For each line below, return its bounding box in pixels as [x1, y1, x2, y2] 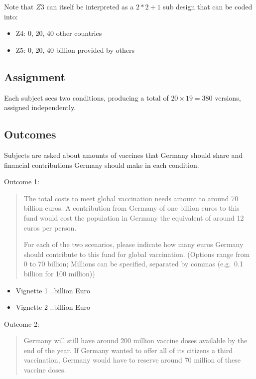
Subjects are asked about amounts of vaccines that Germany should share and [4, 149, 243, 160]
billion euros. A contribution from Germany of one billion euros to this [23, 203, 240, 213]
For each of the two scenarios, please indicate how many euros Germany [23, 239, 244, 250]
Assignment [4, 69, 65, 84]
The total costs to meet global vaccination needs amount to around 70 [23, 193, 239, 203]
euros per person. [23, 222, 77, 233]
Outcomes [4, 126, 56, 142]
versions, [215, 92, 241, 103]
